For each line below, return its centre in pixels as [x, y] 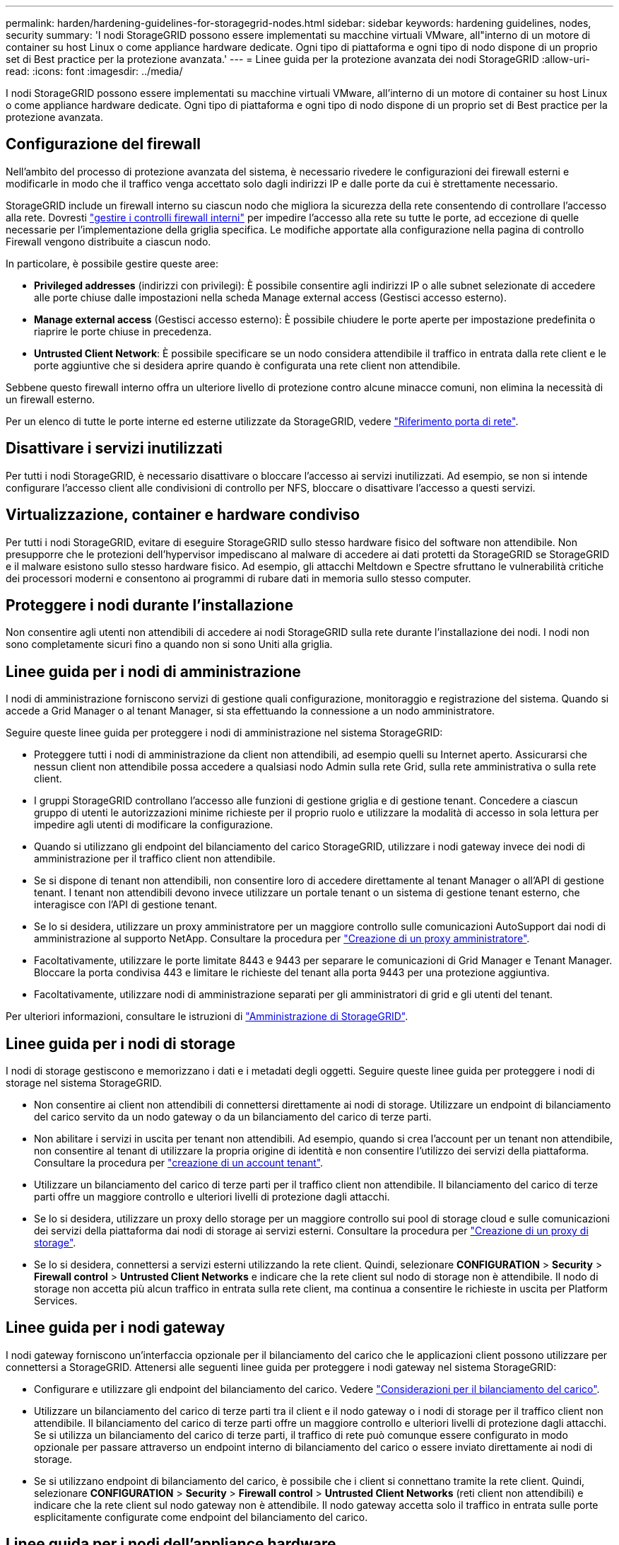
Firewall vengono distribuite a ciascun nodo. [108, 241]
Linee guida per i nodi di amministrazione [153, 671]
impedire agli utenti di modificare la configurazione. [154, 825]
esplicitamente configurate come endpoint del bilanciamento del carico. [201, 1517]
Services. [56, 1301]
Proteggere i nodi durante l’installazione [149, 605]
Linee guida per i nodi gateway [116, 1328]
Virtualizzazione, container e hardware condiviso [183, 515]
